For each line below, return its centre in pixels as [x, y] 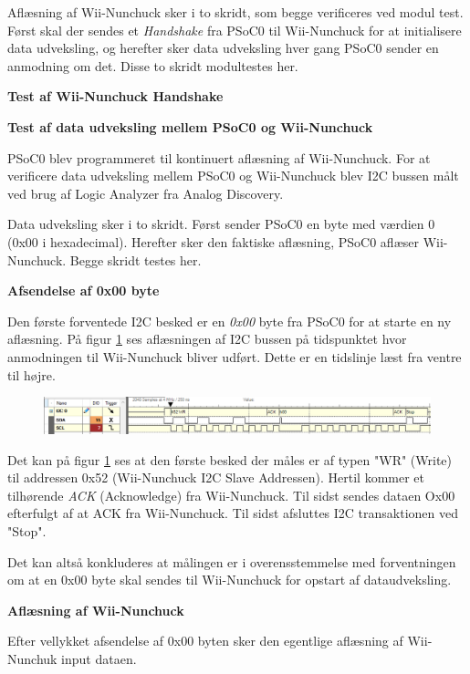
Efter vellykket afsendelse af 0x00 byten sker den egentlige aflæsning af [205, 641]
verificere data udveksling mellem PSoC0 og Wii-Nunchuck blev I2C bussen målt [233, 176]
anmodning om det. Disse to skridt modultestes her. [153, 65]
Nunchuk [32, 659]
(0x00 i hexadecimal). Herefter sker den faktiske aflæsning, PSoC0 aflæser [213, 241]
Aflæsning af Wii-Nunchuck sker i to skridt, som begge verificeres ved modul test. [235, 12]
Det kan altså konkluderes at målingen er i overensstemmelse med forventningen [232, 561]
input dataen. [99, 659]
